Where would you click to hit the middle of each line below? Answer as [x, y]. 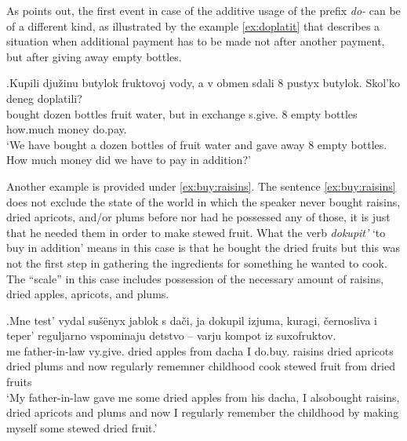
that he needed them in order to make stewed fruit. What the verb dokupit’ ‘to [196, 232]
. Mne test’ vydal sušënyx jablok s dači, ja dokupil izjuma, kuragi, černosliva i [192, 320]
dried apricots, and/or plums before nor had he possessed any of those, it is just [198, 217]
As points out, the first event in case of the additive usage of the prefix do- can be [203, 10]
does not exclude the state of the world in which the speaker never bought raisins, [203, 201]
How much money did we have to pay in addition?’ [129, 160]
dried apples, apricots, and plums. [88, 294]
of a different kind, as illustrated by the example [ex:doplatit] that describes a [193, 26]
